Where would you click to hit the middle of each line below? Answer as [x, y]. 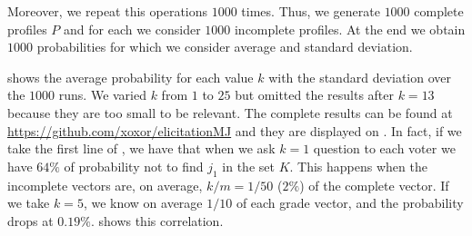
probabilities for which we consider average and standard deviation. [225, 47]
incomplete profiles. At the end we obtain [350, 29]
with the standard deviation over [360, 77]
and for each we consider [132, 29]
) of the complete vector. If [374, 185]
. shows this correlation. [157, 220]
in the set [248, 166]
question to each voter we [384, 148]
